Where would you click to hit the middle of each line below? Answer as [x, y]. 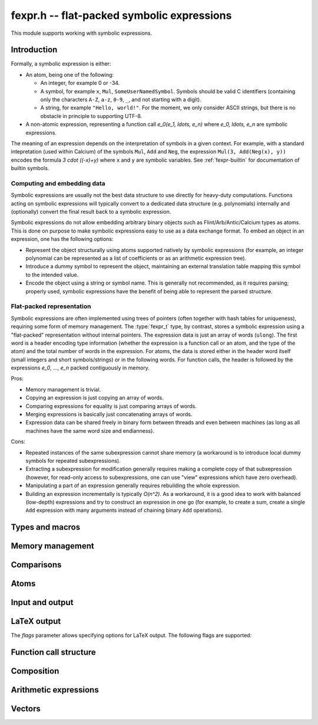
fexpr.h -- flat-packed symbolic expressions [121, 15]
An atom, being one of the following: [70, 74]
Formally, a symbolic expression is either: [61, 64]
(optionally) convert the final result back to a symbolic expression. [91, 212]
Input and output [42, 602]
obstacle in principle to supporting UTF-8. [91, 116]
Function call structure [54, 652]
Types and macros [46, 528]
